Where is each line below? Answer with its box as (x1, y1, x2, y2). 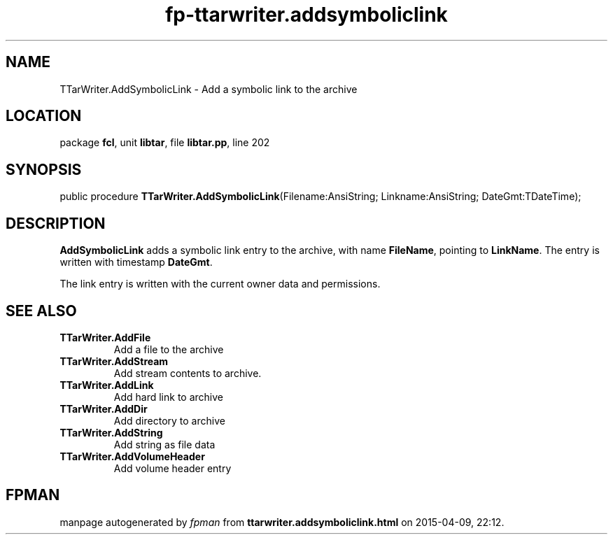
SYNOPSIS (6, 160, 82, 178)
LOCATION (6, 107, 82, 125)
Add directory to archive (113, 414, 225, 427)
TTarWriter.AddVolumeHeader (59, 450, 205, 462)
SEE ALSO (6, 301, 77, 320)
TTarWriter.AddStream (59, 355, 169, 367)
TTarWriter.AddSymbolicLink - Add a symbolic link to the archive (59, 83, 358, 95)
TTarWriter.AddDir (59, 402, 148, 415)
